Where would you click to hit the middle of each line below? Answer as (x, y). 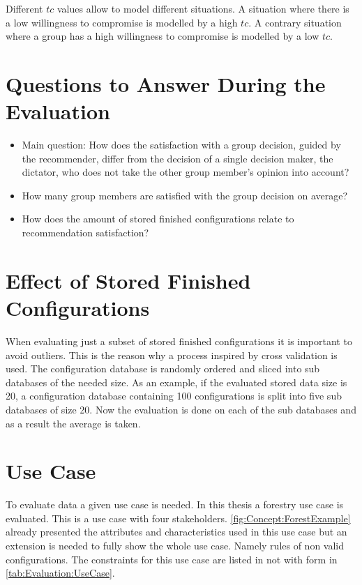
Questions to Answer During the (166, 83)
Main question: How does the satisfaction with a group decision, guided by (181, 145)
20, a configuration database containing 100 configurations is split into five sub (174, 396)
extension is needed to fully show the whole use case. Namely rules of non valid (175, 546)
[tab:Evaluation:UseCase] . (60, 573)
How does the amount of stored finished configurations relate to (158, 219)
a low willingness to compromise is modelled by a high (122, 22)
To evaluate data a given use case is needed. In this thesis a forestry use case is (175, 504)
